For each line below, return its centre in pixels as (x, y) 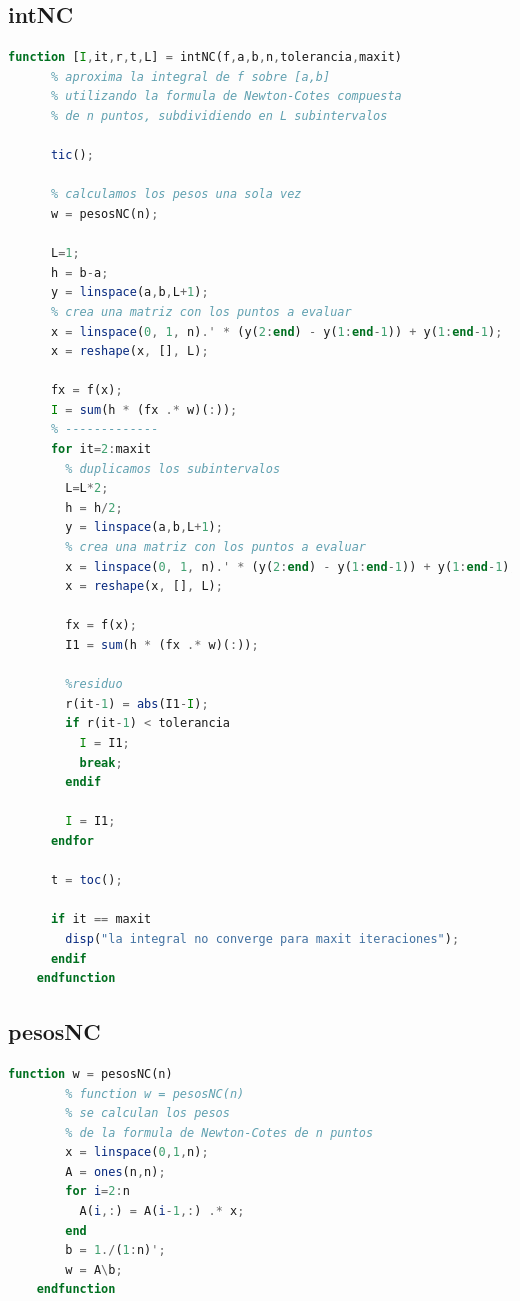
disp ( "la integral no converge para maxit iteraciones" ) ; (262, 938)
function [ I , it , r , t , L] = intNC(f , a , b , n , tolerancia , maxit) (205, 57)
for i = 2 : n (97, 1191)
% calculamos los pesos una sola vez (176, 194)
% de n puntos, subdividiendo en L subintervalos (219, 115)
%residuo (94, 684)
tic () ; (72, 155)
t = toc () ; (86, 880)
